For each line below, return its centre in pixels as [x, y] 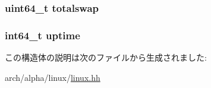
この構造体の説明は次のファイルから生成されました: [106, 57]
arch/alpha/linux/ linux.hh [53, 77]
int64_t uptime [42, 35]
